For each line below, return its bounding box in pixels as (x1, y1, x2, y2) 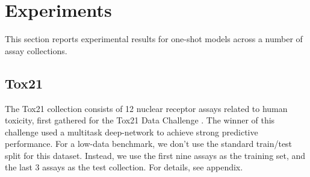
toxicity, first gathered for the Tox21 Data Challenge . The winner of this (5, 114, 275, 126)
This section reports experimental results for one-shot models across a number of (5, 33, 303, 45)
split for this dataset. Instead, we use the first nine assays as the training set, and (5, 149, 306, 161)
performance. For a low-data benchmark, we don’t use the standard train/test (5, 137, 293, 150)
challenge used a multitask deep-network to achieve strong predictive (5, 125, 258, 138)
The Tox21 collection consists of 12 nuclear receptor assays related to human (5, 102, 288, 114)
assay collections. (5, 44, 67, 57)
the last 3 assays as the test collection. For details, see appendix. (5, 161, 243, 173)
